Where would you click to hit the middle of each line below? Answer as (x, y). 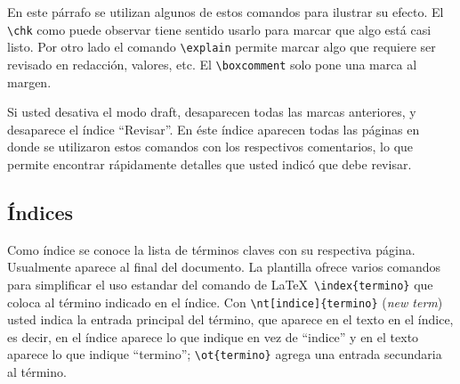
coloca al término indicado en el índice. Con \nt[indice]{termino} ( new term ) (225, 302)
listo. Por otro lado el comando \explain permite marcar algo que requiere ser (222, 47)
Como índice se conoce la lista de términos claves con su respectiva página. (211, 249)
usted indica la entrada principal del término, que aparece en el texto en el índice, (230, 319)
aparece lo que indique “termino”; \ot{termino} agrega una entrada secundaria (225, 354)
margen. (29, 82)
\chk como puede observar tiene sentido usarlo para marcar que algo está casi (219, 29)
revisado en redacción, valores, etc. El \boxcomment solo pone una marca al (212, 64)
